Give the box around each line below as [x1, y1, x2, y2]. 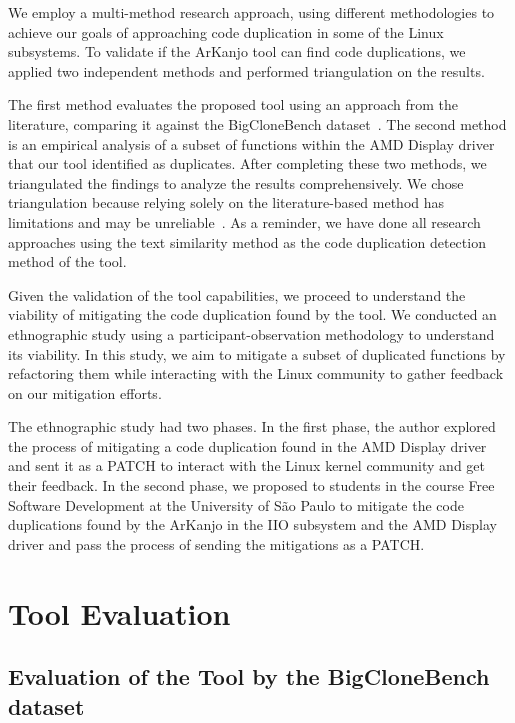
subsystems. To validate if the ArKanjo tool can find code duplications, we [8, 41, 466, 62]
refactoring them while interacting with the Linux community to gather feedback [8, 363, 504, 384]
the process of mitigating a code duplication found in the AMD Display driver [8, 435, 487, 456]
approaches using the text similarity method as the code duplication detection [8, 231, 486, 252]
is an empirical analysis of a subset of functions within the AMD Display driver [8, 133, 495, 154]
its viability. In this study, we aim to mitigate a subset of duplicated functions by [8, 343, 506, 364]
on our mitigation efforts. [8, 382, 162, 403]
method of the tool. [8, 251, 127, 272]
